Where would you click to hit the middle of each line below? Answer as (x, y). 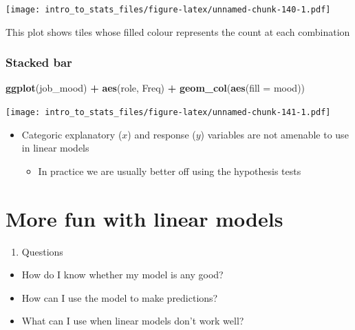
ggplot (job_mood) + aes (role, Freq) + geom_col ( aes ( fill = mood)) (155, 88)
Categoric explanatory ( (72, 134)
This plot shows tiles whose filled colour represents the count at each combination (178, 31)
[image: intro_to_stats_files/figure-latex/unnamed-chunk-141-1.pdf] (168, 113)
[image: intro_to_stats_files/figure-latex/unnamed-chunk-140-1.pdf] (168, 10)
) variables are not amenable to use (275, 134)
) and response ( (162, 134)
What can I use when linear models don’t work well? (133, 321)
